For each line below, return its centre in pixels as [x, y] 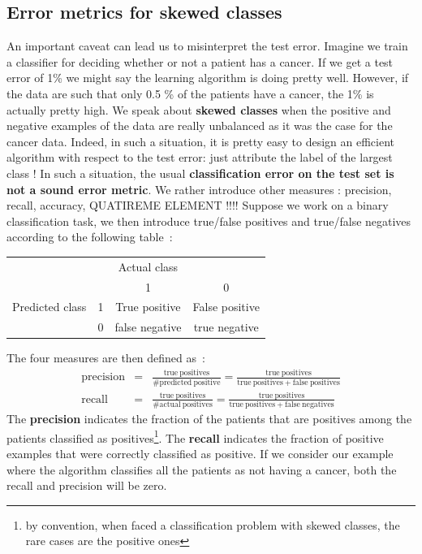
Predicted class [50, 307]
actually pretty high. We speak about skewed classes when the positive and [199, 109]
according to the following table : [90, 237]
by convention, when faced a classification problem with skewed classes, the [213, 524]
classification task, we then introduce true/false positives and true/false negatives [209, 221]
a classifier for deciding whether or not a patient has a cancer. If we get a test [200, 61]
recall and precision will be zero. [87, 485]
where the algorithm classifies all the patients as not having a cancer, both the [202, 469]
